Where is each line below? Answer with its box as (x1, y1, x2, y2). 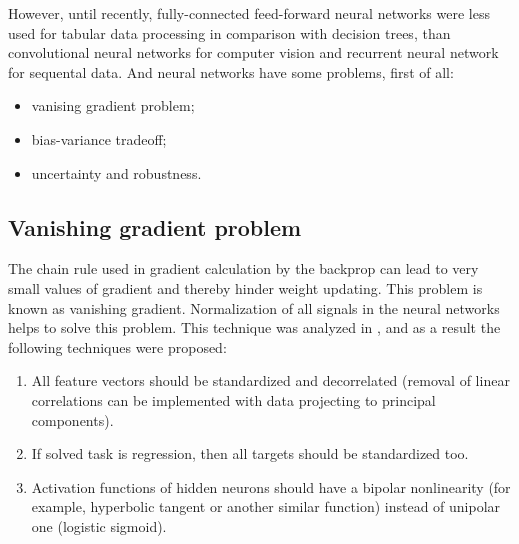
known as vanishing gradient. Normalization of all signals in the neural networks (8, 297, 500, 318)
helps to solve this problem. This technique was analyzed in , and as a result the (8, 317, 501, 338)
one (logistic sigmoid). (31, 515, 167, 536)
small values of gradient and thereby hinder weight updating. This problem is (8, 277, 483, 298)
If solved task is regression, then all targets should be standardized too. (31, 443, 469, 464)
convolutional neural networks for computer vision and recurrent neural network (8, 42, 499, 63)
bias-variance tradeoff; (31, 128, 167, 149)
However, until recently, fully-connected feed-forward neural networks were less (8, 3, 490, 23)
